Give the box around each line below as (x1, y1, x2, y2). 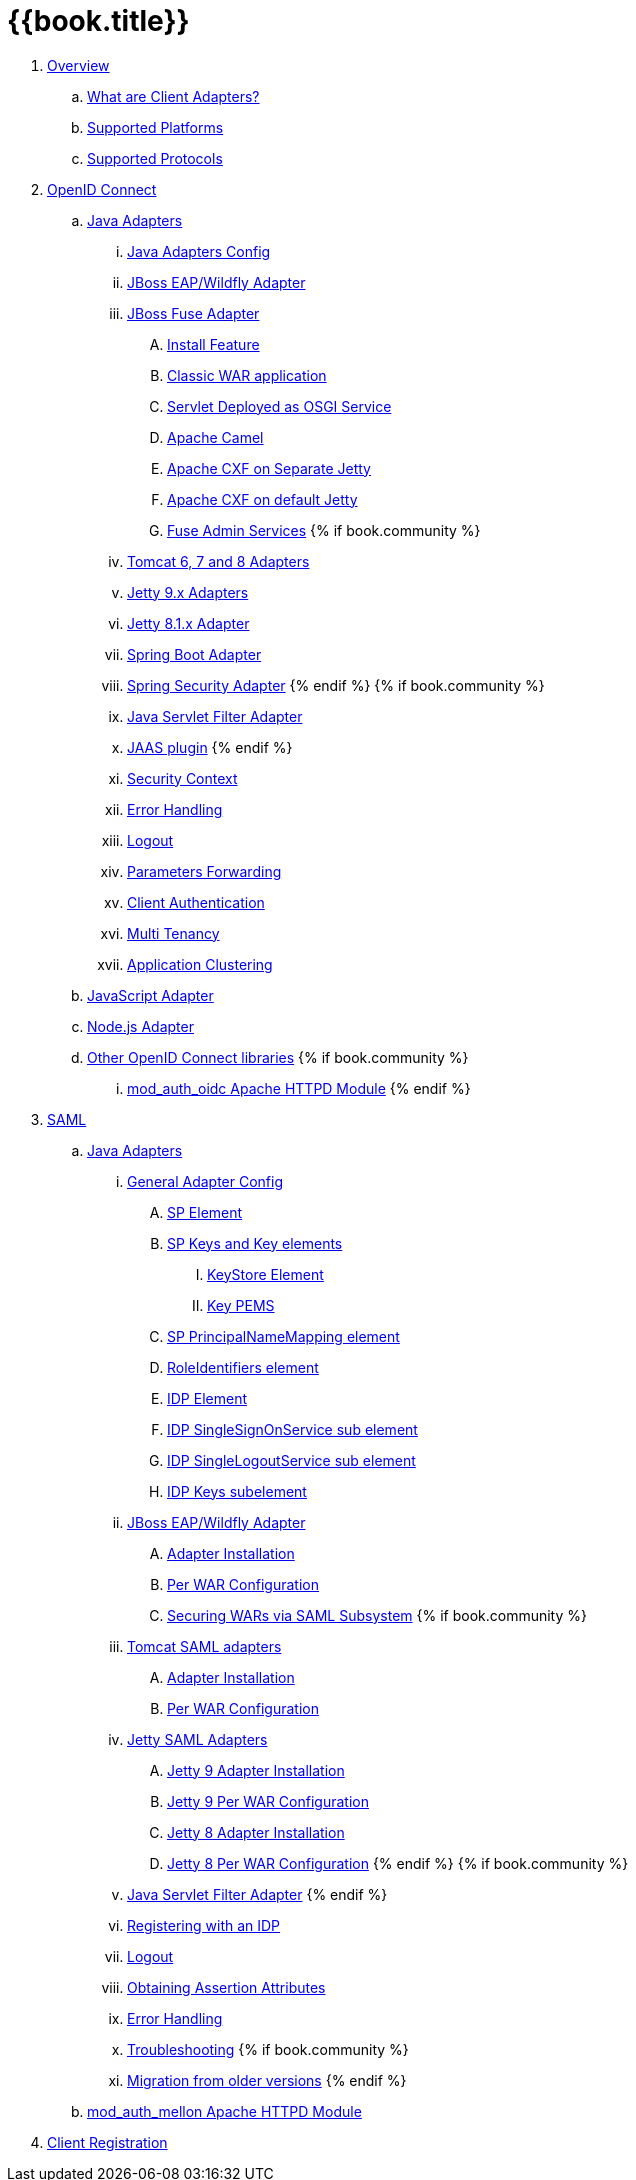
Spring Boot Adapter (127, 645, 262, 663)
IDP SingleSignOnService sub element (167, 1420, 418, 1438)
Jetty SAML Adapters (127, 1730, 268, 1748)
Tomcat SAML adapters (127, 1637, 282, 1655)
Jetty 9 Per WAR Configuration (167, 1792, 369, 1810)
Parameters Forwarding (127, 862, 282, 880)
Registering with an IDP (127, 1916, 281, 1934)
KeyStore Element (207, 1265, 324, 1283)
